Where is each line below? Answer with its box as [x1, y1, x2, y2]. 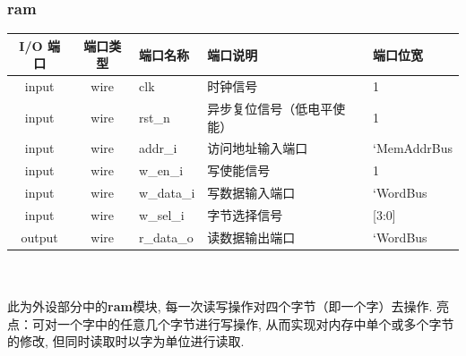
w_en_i [139, 161, 184, 180]
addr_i [139, 139, 177, 157]
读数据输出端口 [207, 227, 296, 246]
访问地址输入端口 [207, 139, 308, 157]
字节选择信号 [207, 205, 283, 224]
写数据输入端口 [207, 183, 296, 202]
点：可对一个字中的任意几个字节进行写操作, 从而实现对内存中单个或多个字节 [7, 314, 454, 333]
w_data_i [139, 183, 195, 202]
